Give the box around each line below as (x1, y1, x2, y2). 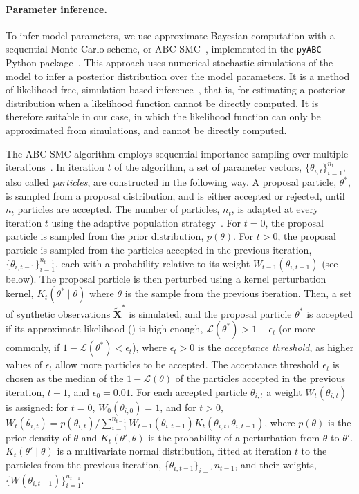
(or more (278, 321, 315, 336)
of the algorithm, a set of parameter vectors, (114, 160, 302, 174)
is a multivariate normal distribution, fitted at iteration (57, 444, 292, 458)
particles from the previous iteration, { (6, 457, 169, 471)
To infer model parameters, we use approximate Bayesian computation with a (6, 28, 335, 42)
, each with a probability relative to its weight (55, 256, 250, 270)
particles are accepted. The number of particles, (17, 202, 220, 216)
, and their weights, (234, 457, 317, 471)
